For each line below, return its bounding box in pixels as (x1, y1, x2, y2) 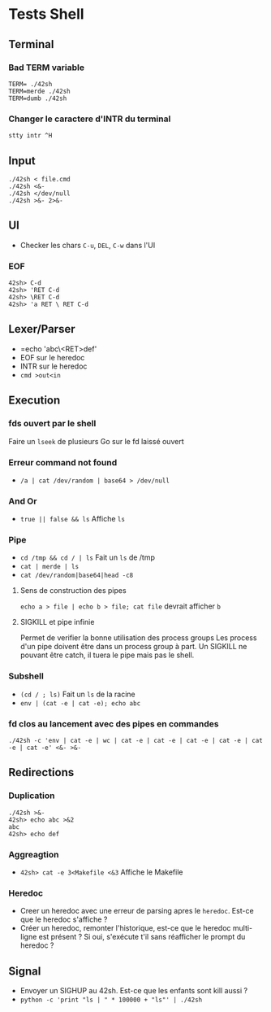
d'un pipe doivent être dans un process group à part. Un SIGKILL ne (19, 642, 247, 652)
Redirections (8, 766, 75, 779)
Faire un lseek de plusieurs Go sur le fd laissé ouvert (8, 436, 184, 446)
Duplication (8, 790, 55, 801)
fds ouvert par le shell (8, 418, 97, 430)
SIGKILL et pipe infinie (19, 617, 95, 627)
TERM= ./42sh (8, 80, 53, 88)
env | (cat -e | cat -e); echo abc (19, 699, 141, 708)
